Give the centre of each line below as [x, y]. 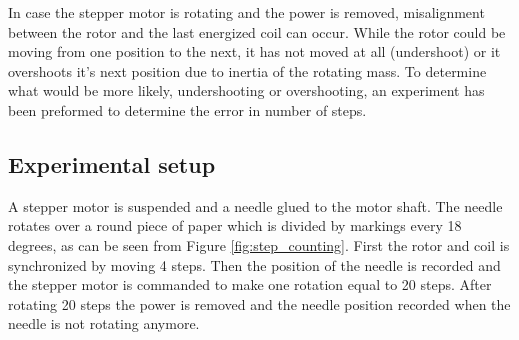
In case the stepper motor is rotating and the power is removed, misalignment [246, 12]
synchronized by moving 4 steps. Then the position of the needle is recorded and [254, 264]
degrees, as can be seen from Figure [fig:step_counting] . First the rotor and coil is [259, 244]
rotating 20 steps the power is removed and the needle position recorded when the [259, 303]
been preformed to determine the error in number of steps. [187, 109]
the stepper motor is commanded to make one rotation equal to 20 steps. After [250, 284]
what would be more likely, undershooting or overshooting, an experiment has [246, 90]
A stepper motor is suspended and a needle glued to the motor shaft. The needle [255, 205]
